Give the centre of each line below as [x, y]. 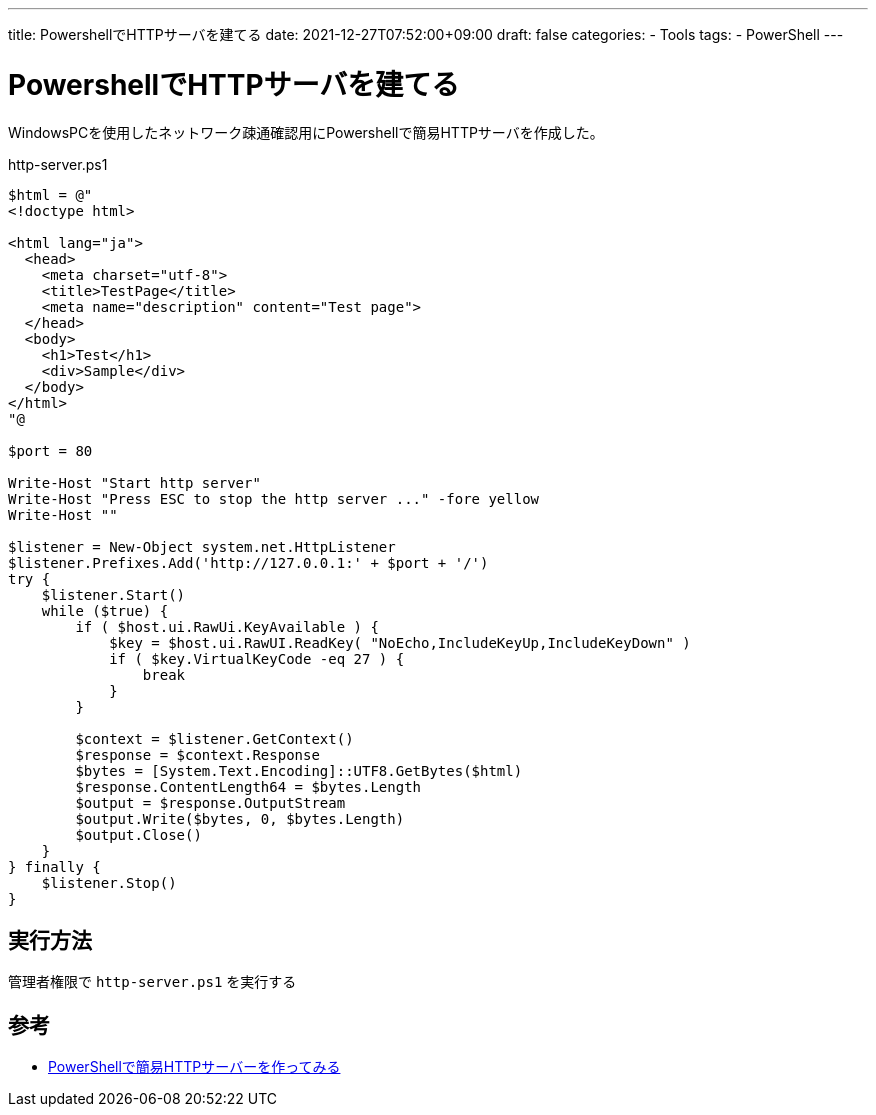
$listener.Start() [113, 594]
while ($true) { [105, 610]
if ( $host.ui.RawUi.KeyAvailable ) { [227, 626]
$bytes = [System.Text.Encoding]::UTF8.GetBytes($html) [299, 770]
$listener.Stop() [109, 882]
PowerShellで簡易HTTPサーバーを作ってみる [194, 1067]
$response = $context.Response [197, 754]
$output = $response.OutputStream [210, 802]
